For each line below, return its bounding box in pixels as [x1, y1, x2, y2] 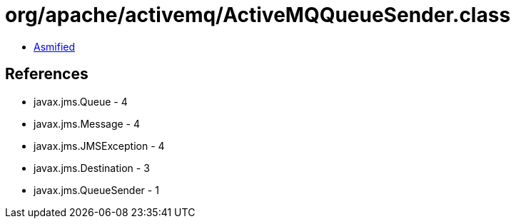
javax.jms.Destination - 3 [34, 161, 150, 174]
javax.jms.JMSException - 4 [34, 139, 165, 152]
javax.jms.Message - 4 [34, 117, 141, 130]
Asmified [34, 40, 76, 53]
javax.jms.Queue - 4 [34, 95, 128, 108]
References [5, 65, 88, 83]
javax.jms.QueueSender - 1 [34, 183, 159, 196]
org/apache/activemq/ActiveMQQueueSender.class [5, 3, 511, 27]
